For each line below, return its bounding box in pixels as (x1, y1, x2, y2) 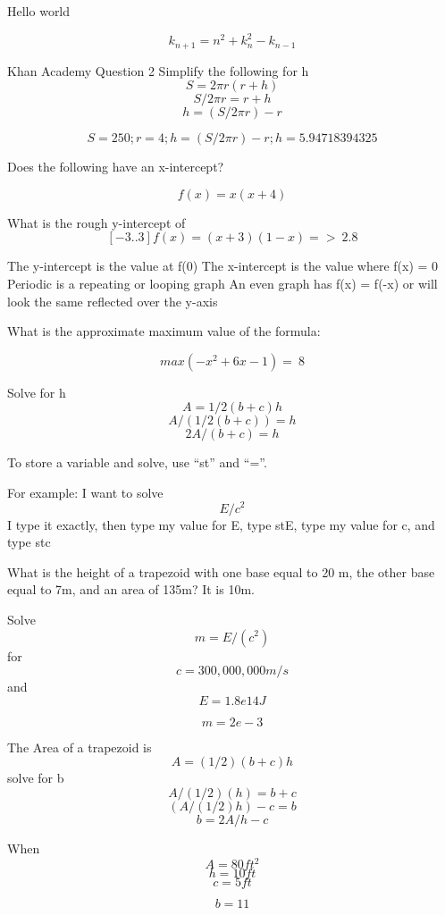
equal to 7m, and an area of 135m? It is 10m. (7, 580, 255, 599)
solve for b (7, 768, 64, 787)
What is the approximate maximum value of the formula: (7, 322, 321, 340)
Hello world (7, 2, 71, 20)
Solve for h (7, 382, 66, 401)
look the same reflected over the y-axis (7, 291, 218, 310)
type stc (7, 533, 51, 551)
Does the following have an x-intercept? (7, 157, 224, 176)
